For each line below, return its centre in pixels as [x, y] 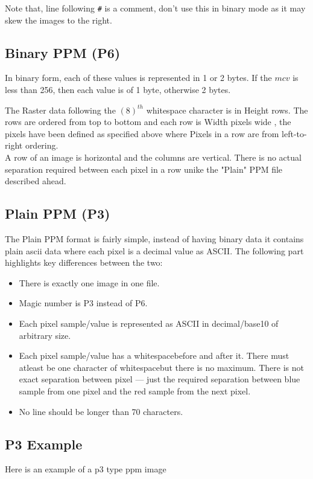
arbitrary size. [45, 335]
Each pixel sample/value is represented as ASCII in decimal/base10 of [149, 323]
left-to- [294, 133]
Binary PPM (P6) [63, 52]
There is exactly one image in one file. [89, 282]
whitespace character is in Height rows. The [227, 110]
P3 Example [44, 444]
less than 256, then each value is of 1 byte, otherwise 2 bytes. [118, 90]
